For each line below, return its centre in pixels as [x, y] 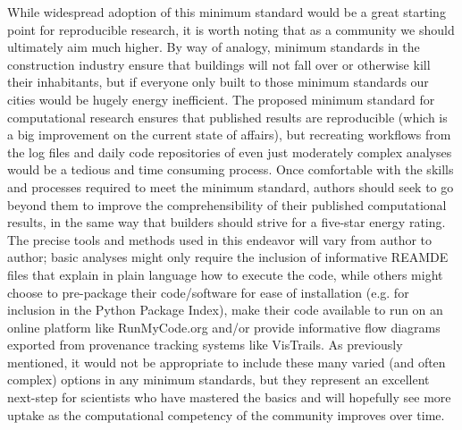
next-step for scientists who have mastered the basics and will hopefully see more [229, 397]
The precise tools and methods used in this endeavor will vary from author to [220, 239]
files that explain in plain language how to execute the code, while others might [225, 274]
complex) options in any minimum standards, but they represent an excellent [218, 379]
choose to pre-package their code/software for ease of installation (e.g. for [208, 292]
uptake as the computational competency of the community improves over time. [226, 414]
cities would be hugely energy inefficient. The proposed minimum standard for [221, 99]
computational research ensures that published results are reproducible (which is [227, 117]
